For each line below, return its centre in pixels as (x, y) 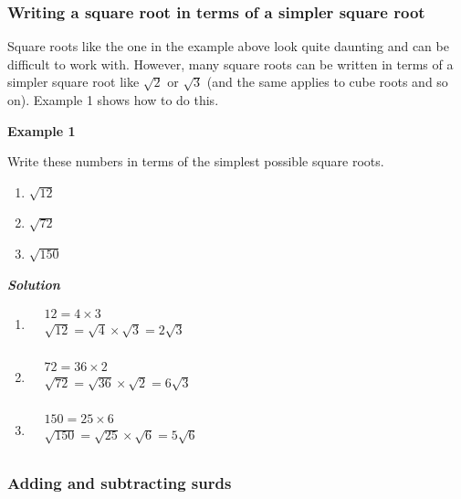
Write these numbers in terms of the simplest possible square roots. (196, 161)
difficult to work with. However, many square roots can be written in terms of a (230, 64)
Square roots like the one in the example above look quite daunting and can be (228, 46)
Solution (34, 284)
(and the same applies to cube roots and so (327, 82)
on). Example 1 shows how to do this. (113, 100)
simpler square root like (73, 82)
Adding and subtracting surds (120, 483)
